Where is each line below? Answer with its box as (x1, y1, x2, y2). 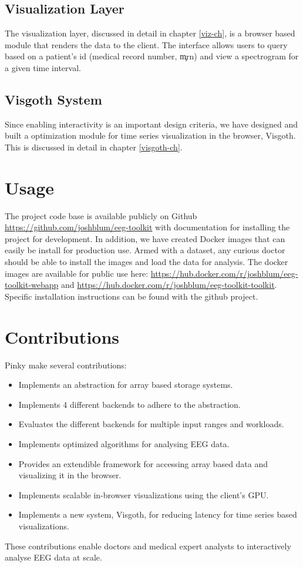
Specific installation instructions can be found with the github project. (5, 290, 258, 302)
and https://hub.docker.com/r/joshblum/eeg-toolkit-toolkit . (61, 279, 277, 291)
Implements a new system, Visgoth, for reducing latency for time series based (18, 508, 297, 521)
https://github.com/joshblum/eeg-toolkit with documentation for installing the (5, 221, 290, 233)
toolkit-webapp (5, 279, 59, 291)
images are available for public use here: (5, 267, 149, 279)
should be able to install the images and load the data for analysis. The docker (5, 256, 288, 268)
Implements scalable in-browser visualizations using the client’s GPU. (18, 488, 269, 501)
